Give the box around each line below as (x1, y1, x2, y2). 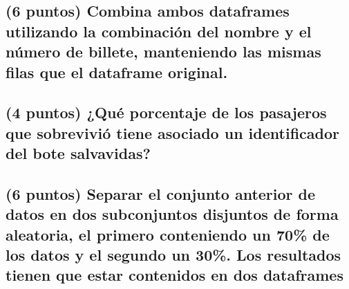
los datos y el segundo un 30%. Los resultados (6, 244, 341, 265)
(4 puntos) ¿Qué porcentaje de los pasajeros (6, 102, 327, 123)
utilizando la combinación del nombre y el (6, 20, 312, 41)
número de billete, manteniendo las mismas (6, 41, 321, 62)
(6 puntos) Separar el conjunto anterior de (6, 183, 316, 204)
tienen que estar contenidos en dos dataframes (6, 264, 343, 286)
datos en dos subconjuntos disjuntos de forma (6, 203, 339, 225)
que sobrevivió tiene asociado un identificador (6, 122, 339, 143)
